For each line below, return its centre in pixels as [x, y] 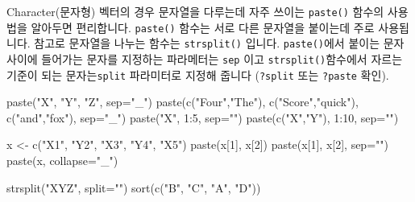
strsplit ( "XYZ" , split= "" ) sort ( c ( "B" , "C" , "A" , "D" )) [134, 187]
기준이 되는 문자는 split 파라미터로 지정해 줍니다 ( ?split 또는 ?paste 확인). [198, 74]
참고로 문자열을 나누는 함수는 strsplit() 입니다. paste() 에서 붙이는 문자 [219, 43]
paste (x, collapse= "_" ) [62, 161]
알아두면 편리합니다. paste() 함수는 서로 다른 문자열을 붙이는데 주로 [203, 27]
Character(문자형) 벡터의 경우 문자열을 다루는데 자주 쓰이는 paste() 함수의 [195, 11]
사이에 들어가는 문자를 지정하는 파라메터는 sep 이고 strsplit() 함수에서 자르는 [205, 58]
